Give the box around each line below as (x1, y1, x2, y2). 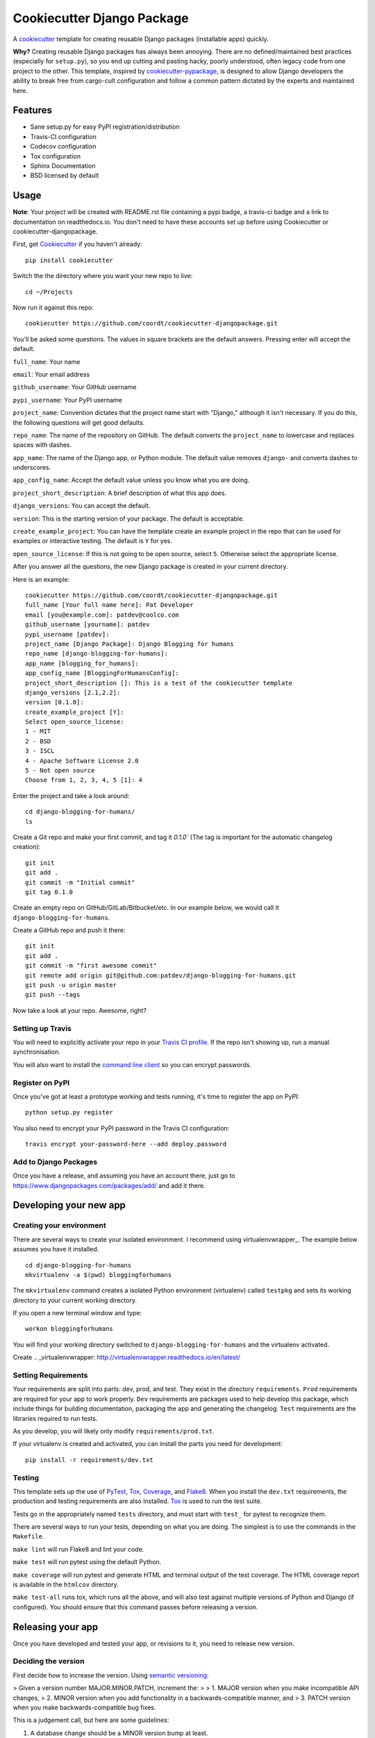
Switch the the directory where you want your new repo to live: (12, 272, 193, 280)
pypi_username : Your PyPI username (12, 396, 123, 404)
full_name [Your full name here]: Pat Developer (25, 601, 194, 609)
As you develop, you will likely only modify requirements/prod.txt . (12, 1427, 215, 1435)
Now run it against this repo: (12, 303, 94, 311)
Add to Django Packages (12, 1157, 97, 1167)
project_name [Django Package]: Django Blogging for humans (25, 640, 234, 648)
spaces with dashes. (12, 441, 72, 449)
